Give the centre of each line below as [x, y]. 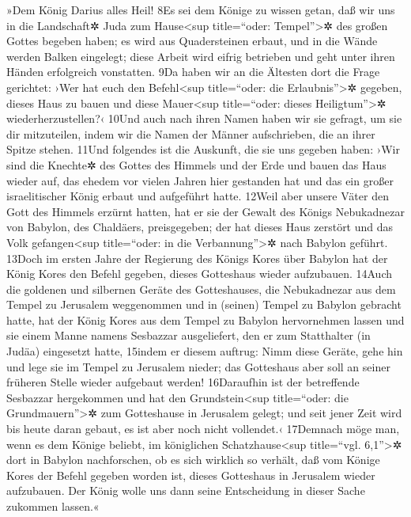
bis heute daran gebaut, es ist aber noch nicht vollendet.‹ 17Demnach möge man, [203, 429]
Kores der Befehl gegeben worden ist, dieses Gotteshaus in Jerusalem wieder [191, 475]
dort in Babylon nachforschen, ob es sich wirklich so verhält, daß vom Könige [193, 460]
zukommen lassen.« [53, 506]
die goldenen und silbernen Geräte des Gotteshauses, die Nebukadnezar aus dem [201, 289]
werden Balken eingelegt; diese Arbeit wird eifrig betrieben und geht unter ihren [201, 56]
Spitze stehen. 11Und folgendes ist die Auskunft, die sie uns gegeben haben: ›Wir [203, 149]
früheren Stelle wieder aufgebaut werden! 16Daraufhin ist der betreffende [183, 382]
